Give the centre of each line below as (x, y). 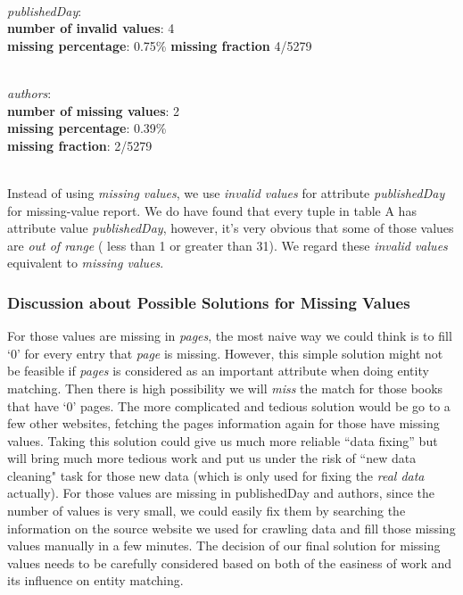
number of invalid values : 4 (91, 28)
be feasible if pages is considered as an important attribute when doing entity (218, 371)
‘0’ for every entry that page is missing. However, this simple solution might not (225, 353)
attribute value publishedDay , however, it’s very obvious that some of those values (231, 228)
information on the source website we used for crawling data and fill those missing (231, 528)
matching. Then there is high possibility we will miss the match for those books (225, 388)
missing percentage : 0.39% (87, 128)
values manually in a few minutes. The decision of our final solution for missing (224, 545)
